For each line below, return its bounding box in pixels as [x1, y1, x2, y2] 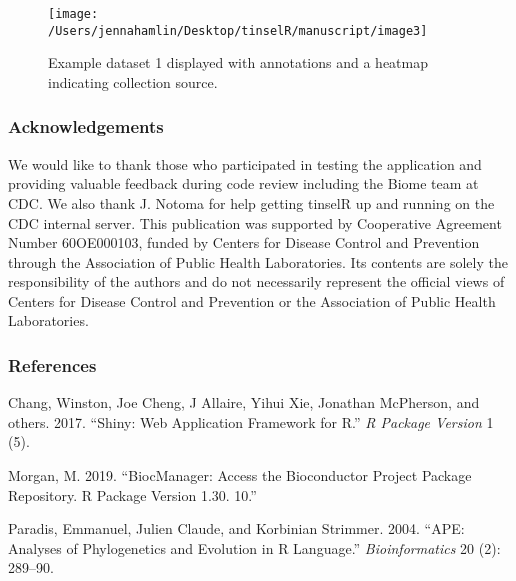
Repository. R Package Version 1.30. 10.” [8, 484, 257, 505]
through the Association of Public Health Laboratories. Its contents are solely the [8, 251, 508, 272]
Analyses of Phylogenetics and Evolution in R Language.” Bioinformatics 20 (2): [8, 537, 501, 558]
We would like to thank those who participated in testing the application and [8, 153, 482, 174]
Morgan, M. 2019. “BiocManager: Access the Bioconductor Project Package [8, 465, 472, 486]
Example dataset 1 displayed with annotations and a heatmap [48, 52, 429, 73]
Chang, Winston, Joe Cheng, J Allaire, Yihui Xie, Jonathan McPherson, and [8, 392, 480, 413]
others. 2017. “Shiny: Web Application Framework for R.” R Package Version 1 [8, 411, 494, 432]
